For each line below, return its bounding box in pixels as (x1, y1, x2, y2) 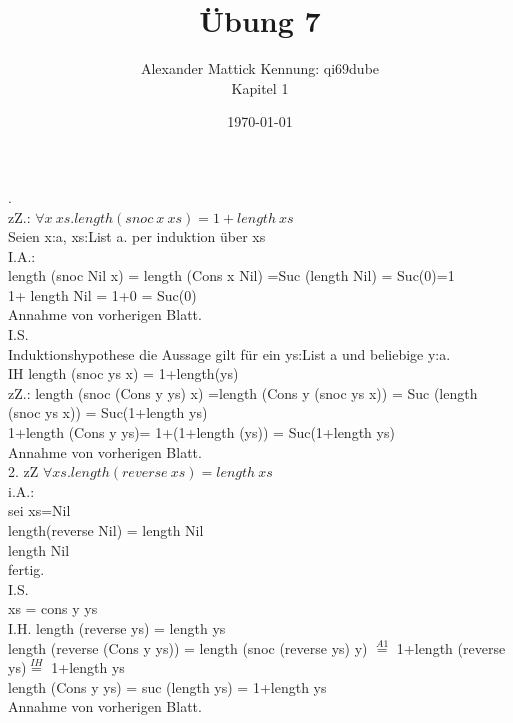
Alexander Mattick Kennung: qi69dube (140, 58, 380, 79)
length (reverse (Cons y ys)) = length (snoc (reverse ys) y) (8, 637, 368, 658)
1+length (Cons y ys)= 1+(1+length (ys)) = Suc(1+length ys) (8, 422, 395, 443)
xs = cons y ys (8, 598, 98, 619)
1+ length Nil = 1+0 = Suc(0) (8, 284, 197, 305)
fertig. (8, 559, 45, 580)
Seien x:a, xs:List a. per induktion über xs (8, 226, 266, 247)
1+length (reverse (396, 637, 506, 658)
